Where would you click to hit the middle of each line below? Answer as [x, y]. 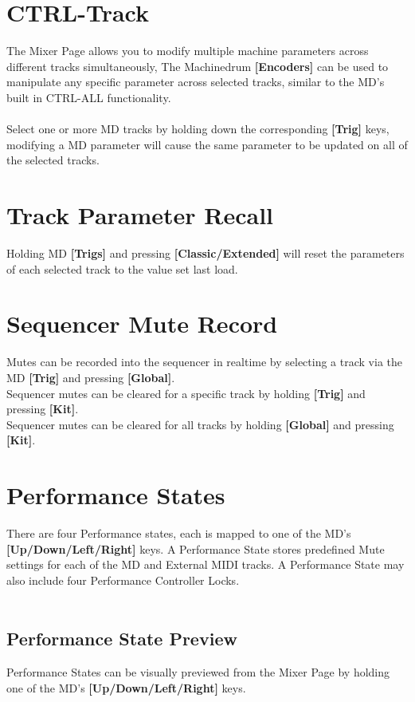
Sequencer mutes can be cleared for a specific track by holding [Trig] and [186, 393]
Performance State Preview [122, 639]
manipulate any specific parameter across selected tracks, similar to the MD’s [196, 82]
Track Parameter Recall [140, 215]
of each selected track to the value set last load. [122, 268]
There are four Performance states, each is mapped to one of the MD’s [179, 533]
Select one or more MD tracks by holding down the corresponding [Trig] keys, [198, 129]
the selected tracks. [53, 160]
